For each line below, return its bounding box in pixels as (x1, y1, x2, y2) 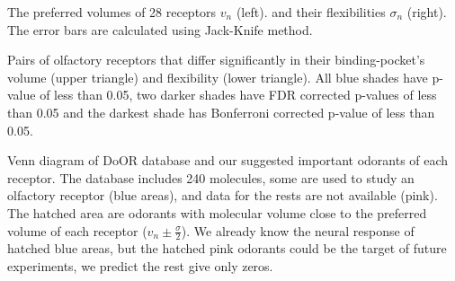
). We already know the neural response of (181, 221, 415, 240)
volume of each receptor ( (7, 221, 147, 240)
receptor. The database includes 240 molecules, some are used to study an (7, 168, 415, 187)
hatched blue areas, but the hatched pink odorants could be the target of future (7, 239, 447, 258)
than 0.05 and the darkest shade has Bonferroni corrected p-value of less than (7, 102, 435, 121)
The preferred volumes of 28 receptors (7, 3, 217, 21)
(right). (406, 3, 447, 21)
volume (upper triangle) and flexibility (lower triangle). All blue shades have (7, 67, 428, 86)
